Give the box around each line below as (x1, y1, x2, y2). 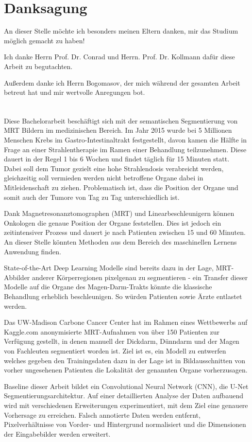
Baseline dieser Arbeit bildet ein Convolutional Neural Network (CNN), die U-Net (4, 381, 249, 391)
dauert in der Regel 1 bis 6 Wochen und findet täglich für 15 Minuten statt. (4, 154, 230, 164)
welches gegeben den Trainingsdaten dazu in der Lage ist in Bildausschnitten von (4, 355, 246, 365)
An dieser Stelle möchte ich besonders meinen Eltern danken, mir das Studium (4, 26, 238, 36)
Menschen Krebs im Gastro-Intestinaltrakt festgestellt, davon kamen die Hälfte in (4, 135, 247, 145)
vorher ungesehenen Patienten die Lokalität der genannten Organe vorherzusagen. (4, 365, 248, 375)
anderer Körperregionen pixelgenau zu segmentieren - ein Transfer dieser (32, 272, 248, 282)
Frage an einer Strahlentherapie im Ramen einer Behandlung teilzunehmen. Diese (4, 144, 247, 154)
